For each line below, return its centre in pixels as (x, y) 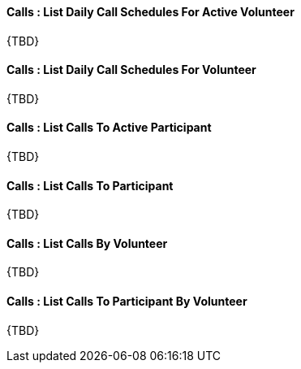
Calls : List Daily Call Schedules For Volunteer (131, 70)
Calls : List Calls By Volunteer (87, 243)
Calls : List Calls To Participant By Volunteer (127, 302)
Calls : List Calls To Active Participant (109, 128)
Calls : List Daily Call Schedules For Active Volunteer (150, 12)
